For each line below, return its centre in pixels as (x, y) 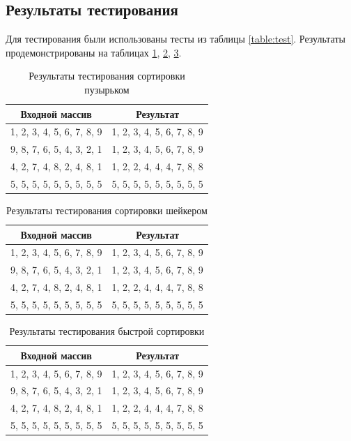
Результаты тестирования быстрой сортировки (107, 331)
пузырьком (107, 89)
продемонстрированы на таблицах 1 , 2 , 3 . (94, 52)
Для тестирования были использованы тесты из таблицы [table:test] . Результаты (175, 39)
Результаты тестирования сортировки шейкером (107, 210)
